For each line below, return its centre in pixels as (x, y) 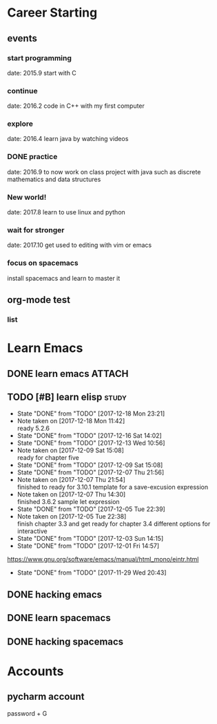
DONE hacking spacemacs (65, 641)
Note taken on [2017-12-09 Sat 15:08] (70, 450)
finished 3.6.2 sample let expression (68, 502)
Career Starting (52, 13)
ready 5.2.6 (33, 428)
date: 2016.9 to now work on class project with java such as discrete (104, 171)
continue (22, 91)
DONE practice (32, 157)
